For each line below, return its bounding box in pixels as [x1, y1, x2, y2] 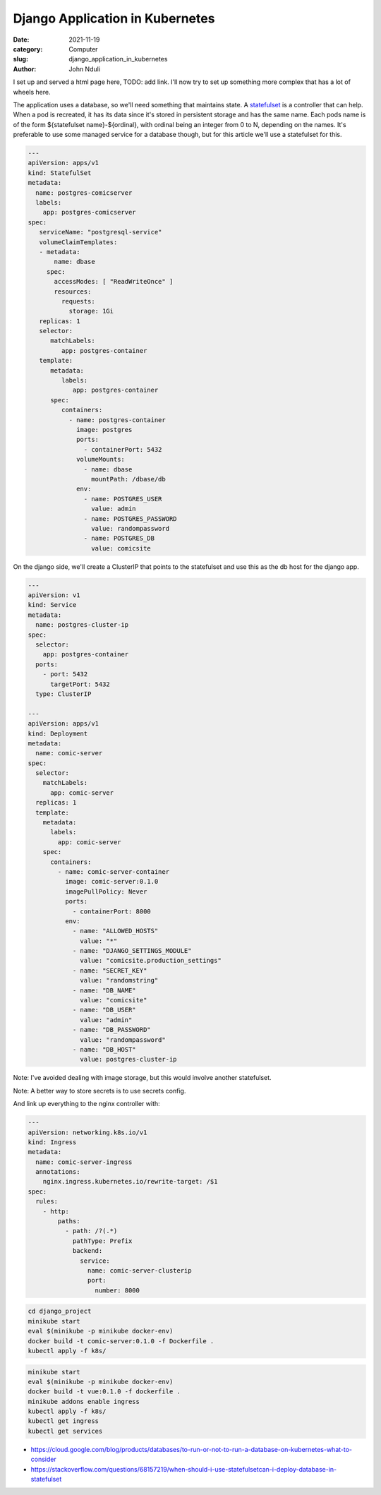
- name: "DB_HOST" [72, 1045, 137, 1053]
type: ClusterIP [35, 690, 92, 698]
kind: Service [28, 601, 77, 609]
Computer [68, 44, 98, 53]
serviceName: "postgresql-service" [39, 228, 162, 236]
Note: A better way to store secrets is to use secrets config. [13, 1086, 186, 1095]
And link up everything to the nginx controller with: [13, 1100, 160, 1108]
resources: [54, 287, 92, 296]
